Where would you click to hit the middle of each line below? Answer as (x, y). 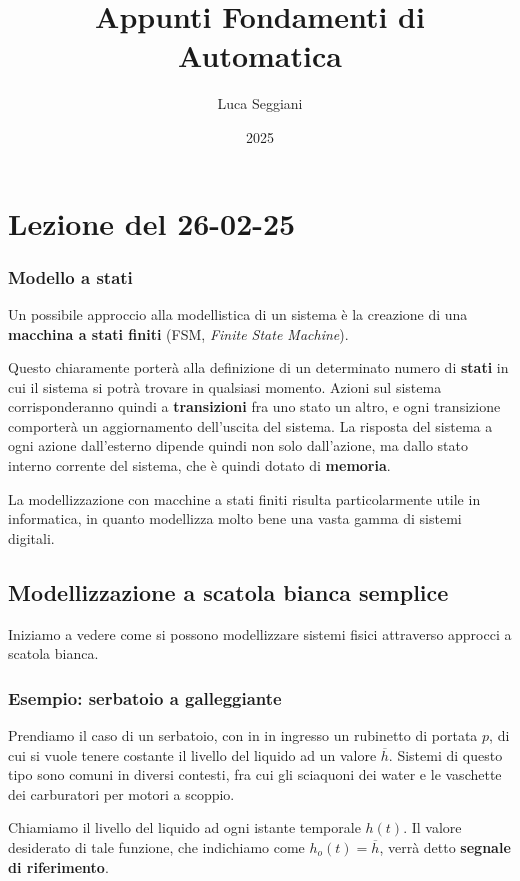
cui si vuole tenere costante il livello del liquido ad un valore (192, 754)
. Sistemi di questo (445, 754)
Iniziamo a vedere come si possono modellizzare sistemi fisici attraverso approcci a (260, 633)
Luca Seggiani (260, 103)
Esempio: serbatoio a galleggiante (145, 697)
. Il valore (432, 827)
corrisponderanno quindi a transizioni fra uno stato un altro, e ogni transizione (254, 406)
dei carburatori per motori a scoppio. (121, 793)
